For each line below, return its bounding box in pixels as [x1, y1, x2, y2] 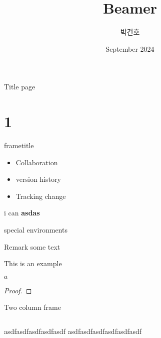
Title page [4, 81, 35, 92]
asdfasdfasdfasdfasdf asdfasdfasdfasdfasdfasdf [4, 325, 142, 336]
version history [15, 174, 61, 184]
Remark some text [4, 241, 60, 252]
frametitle [4, 140, 34, 151]
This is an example [4, 258, 62, 269]
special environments [4, 224, 67, 235]
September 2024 [105, 43, 154, 54]
